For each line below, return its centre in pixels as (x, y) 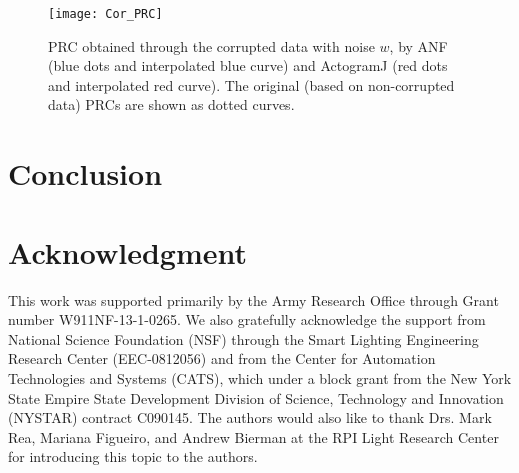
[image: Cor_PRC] (105, 14)
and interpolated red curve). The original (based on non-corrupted (251, 84)
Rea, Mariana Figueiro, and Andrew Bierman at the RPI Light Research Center (253, 436)
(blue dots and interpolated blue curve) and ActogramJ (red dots (248, 65)
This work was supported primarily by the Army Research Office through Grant (253, 299)
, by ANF (418, 45)
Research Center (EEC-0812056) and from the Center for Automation (222, 358)
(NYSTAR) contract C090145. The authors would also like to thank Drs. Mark (250, 417)
